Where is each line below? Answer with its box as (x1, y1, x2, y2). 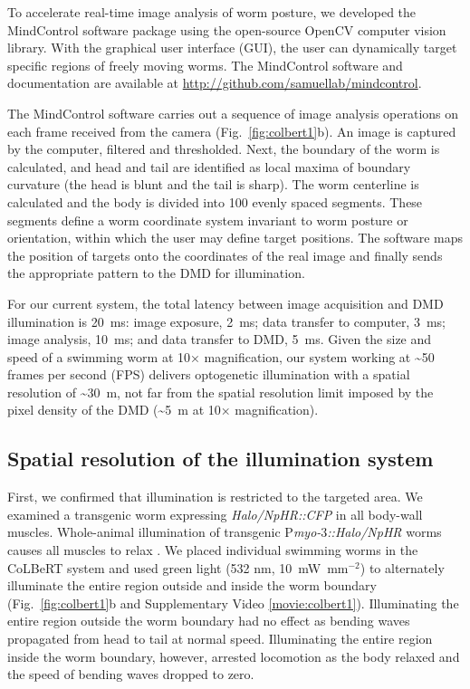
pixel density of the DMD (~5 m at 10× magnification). (7, 400, 319, 419)
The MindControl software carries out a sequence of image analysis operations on (7, 103, 459, 122)
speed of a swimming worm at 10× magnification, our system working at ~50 (7, 347, 435, 366)
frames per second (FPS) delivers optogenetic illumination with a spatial (7, 365, 410, 384)
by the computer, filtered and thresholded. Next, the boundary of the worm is (7, 139, 440, 158)
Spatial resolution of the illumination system (7, 445, 434, 473)
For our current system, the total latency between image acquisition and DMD (7, 293, 444, 312)
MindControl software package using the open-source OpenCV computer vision (7, 20, 446, 39)
